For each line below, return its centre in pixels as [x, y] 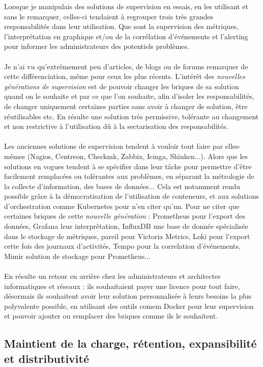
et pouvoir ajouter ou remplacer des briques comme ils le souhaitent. [111, 316]
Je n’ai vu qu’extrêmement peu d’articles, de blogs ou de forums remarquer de [126, 66]
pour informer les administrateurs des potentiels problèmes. [97, 46]
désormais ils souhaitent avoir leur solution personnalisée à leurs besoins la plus [128, 296]
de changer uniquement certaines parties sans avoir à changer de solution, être [126, 106]
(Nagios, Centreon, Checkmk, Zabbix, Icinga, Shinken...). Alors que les [138, 156]
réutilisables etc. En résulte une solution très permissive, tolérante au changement [131, 116]
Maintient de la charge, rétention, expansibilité [130, 343]
